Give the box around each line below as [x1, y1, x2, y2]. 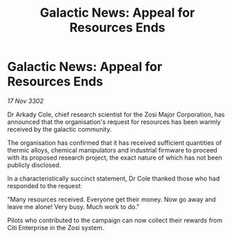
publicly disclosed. [7, 160, 61, 169]
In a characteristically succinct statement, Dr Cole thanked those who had [7, 174, 220, 183]
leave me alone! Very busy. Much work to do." [7, 202, 140, 210]
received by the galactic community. [7, 125, 112, 133]
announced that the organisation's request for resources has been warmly [7, 117, 222, 126]
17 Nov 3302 [7, 96, 44, 105]
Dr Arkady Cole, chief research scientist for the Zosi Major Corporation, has [7, 110, 225, 118]
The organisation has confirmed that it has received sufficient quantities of [7, 138, 222, 147]
